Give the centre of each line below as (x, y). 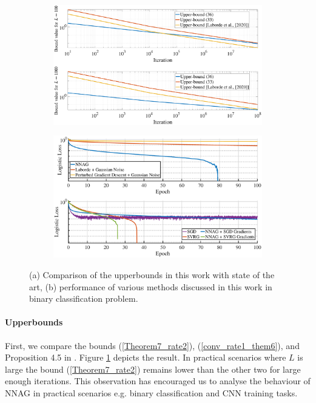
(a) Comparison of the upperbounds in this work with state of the (152, 274)
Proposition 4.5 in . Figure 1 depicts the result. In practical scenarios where (146, 357)
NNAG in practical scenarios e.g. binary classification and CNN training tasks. (151, 392)
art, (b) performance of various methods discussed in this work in (151, 286)
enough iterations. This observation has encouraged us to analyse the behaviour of (158, 381)
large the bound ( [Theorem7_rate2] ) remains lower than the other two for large (153, 369)
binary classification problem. (84, 298)
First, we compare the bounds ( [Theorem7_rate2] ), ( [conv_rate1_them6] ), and (152, 345)
